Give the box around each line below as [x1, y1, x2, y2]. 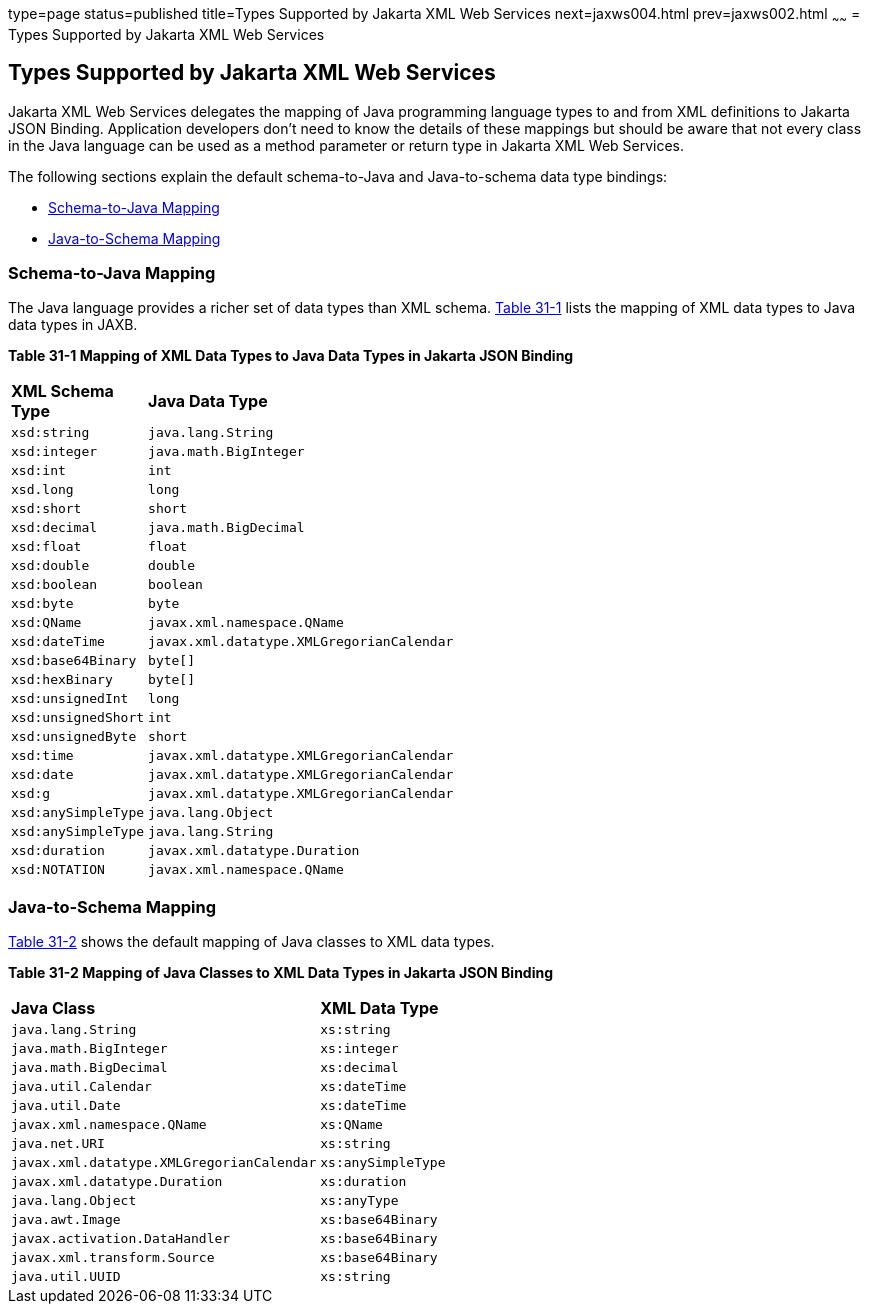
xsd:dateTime [11, 634, 105, 650]
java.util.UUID [11, 1269, 121, 1285]
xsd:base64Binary [11, 653, 137, 669]
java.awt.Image [11, 1212, 121, 1228]
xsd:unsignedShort [11, 710, 145, 726]
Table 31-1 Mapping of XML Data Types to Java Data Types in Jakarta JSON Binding [8, 347, 574, 365]
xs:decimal [320, 1060, 399, 1076]
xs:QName [320, 1117, 383, 1133]
